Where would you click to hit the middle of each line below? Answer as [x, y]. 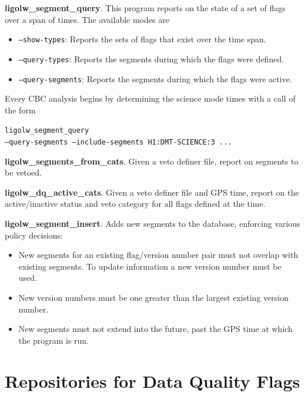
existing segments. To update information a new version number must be [150, 266]
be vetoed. [23, 172]
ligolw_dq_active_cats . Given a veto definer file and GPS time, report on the [152, 192]
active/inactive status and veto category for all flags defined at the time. [135, 204]
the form [20, 110]
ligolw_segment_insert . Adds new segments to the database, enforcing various [152, 224]
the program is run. [54, 340]
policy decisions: [34, 235]
